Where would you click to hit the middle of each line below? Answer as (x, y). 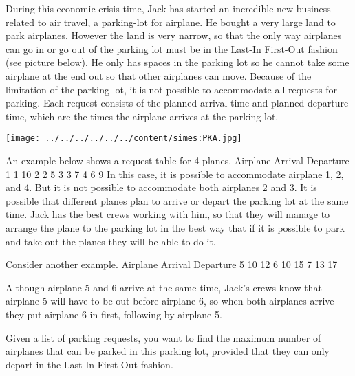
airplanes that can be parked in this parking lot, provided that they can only (168, 351)
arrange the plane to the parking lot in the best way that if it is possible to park (175, 227)
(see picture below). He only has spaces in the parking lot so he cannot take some (177, 62)
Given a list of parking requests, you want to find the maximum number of (163, 337)
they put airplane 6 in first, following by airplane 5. (114, 314)
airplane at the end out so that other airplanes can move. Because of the (159, 75)
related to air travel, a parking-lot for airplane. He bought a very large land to (171, 22)
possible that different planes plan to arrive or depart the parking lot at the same (177, 200)
